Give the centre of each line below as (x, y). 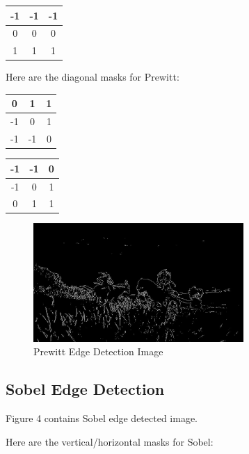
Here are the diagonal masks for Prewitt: (93, 77)
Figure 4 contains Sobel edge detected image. (102, 417)
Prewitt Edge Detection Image (98, 351)
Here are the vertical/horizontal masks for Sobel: (110, 441)
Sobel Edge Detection (85, 389)
